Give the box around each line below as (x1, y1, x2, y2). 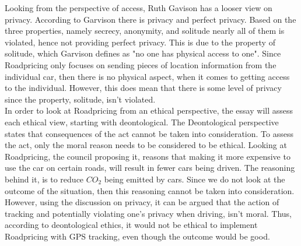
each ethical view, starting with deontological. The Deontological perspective (5, 115, 279, 128)
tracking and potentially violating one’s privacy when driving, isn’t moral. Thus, (5, 207, 292, 219)
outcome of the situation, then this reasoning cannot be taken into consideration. (5, 184, 295, 196)
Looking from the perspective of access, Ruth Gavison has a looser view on (5, 2, 272, 13)
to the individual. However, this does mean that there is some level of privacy (5, 82, 282, 94)
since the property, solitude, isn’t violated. (5, 93, 156, 105)
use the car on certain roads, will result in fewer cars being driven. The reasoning (5, 161, 295, 174)
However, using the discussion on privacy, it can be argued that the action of (5, 196, 279, 208)
